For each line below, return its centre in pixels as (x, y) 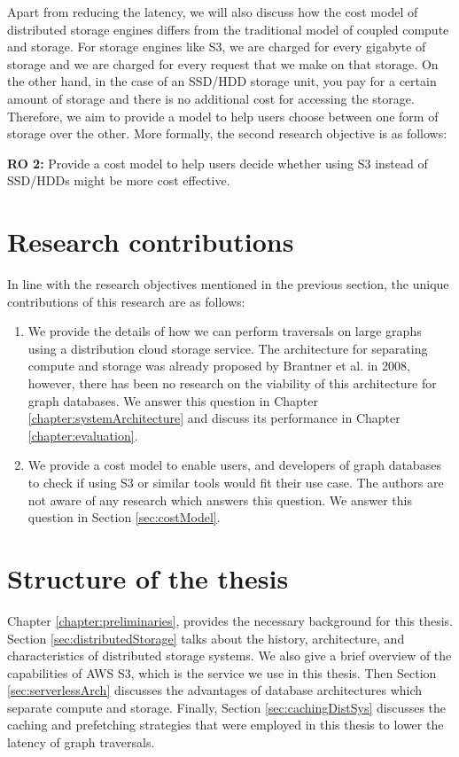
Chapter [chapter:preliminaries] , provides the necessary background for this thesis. (230, 620)
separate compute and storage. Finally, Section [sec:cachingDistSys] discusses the (227, 707)
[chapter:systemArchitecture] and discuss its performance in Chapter (214, 418)
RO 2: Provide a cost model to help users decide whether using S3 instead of (218, 163)
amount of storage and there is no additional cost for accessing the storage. (211, 98)
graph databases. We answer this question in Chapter (173, 400)
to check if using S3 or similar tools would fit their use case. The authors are (236, 482)
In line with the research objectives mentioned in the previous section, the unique (228, 284)
